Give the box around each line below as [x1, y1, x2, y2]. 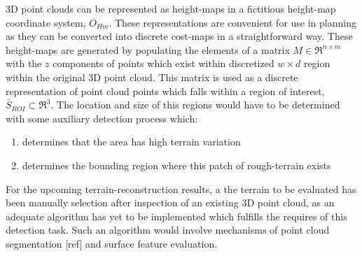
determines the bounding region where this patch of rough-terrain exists [22, 157, 331, 172]
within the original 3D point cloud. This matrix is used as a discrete [6, 69, 298, 84]
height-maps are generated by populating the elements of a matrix [6, 42, 290, 57]
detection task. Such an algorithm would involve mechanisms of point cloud [6, 222, 330, 237]
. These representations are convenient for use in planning [109, 15, 356, 29]
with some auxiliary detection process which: [6, 111, 198, 125]
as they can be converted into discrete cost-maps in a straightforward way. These [6, 29, 353, 43]
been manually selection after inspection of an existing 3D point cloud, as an [6, 195, 335, 210]
